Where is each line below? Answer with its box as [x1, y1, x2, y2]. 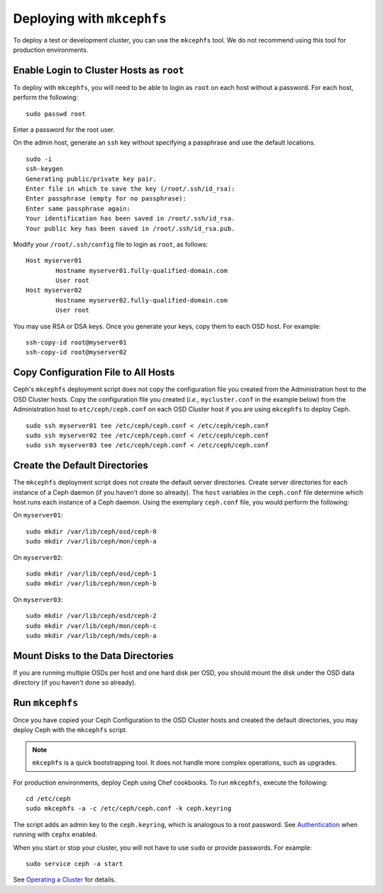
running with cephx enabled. [13, 830, 98, 839]
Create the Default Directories [13, 459, 149, 471]
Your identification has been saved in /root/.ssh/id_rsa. [26, 215, 235, 223]
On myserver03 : [13, 595, 63, 604]
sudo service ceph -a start [26, 860, 123, 867]
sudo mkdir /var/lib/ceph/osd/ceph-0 [26, 527, 157, 535]
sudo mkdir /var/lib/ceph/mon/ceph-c [26, 622, 157, 630]
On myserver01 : [13, 511, 63, 519]
